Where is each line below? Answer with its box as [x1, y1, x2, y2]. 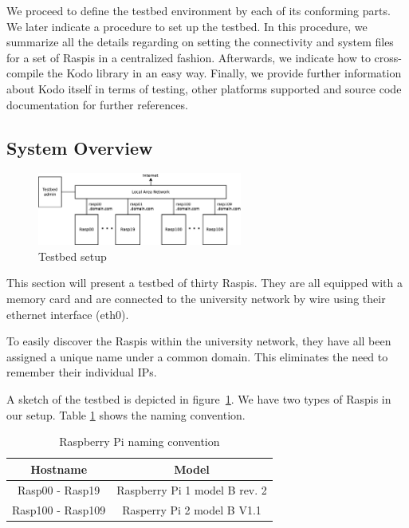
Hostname [30, 460, 88, 477]
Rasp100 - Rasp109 [12, 501, 106, 518]
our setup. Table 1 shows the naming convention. [6, 406, 246, 423]
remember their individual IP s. [6, 364, 157, 380]
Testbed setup [38, 247, 107, 264]
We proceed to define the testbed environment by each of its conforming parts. [6, 2, 391, 18]
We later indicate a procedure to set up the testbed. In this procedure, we [6, 18, 368, 34]
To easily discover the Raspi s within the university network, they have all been [6, 333, 391, 349]
